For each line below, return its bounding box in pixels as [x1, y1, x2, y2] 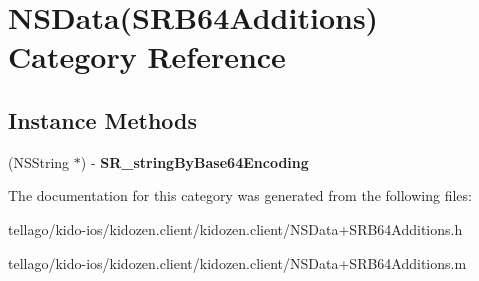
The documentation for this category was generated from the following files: [8, 185, 472, 206]
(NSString [8, 151, 70, 172]
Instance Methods [8, 104, 197, 135]
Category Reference [8, 36, 286, 77]
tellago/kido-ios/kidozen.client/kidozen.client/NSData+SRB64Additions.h [8, 218, 463, 239]
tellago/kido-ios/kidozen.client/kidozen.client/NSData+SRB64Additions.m [8, 252, 467, 273]
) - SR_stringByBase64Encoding [80, 151, 309, 172]
